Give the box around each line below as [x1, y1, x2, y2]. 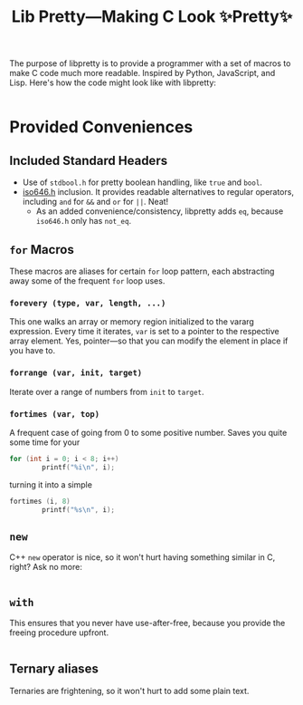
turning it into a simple [9, 478, 93, 490]
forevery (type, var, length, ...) [9, 297, 166, 308]
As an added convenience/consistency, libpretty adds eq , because [35, 206, 284, 217]
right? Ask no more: [9, 562, 83, 573]
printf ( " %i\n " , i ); [42, 462, 116, 472]
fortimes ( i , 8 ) [9, 497, 71, 506]
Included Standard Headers [9, 152, 168, 169]
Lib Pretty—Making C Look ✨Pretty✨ [11, 6, 293, 27]
